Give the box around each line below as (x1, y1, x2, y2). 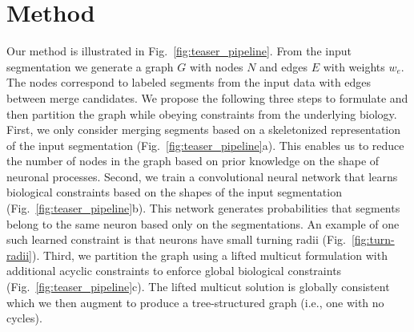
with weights (323, 58, 385, 75)
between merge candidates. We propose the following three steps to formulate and (6, 89, 408, 106)
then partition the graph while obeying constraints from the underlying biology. (6, 105, 397, 122)
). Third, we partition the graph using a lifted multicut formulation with (31, 246, 388, 263)
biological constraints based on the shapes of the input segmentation (6, 184, 342, 200)
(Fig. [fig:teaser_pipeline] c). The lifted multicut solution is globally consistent (6, 278, 390, 295)
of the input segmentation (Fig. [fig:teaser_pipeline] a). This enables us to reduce (6, 136, 404, 153)
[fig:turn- (351, 231, 395, 248)
